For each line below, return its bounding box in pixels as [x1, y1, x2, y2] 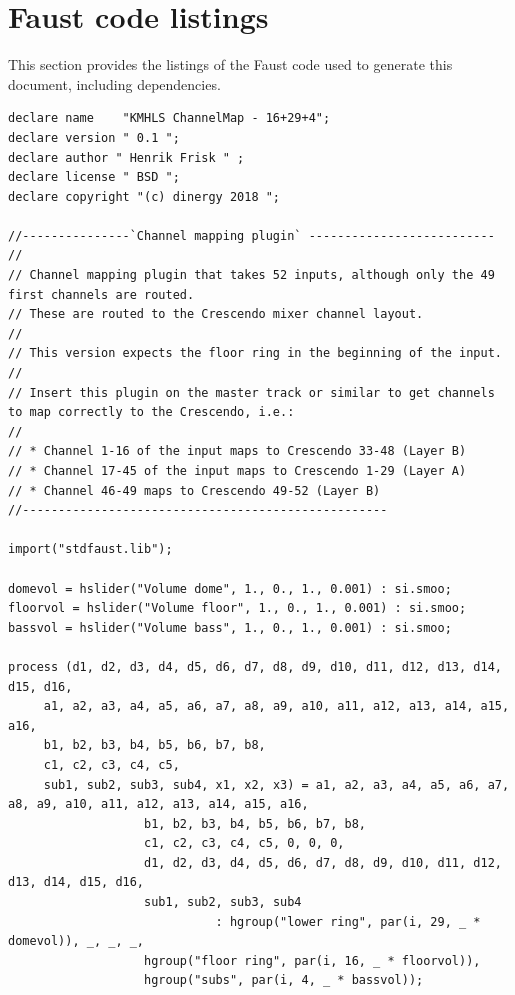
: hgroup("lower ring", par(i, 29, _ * [215, 914, 481, 929]
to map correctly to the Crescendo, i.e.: [8, 405, 295, 420]
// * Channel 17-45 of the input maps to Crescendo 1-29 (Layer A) [8, 464, 467, 478]
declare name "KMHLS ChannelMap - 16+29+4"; [8, 111, 331, 126]
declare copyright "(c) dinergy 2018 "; [8, 189, 281, 204]
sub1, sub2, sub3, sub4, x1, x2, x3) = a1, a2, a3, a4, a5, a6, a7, [43, 777, 510, 792]
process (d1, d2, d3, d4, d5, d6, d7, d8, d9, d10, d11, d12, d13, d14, [8, 659, 502, 674]
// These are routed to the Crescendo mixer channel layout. [8, 307, 424, 322]
